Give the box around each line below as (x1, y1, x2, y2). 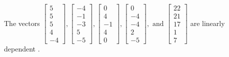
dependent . (4, 43, 40, 54)
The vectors (4, 17, 40, 28)
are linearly (190, 17, 225, 28)
